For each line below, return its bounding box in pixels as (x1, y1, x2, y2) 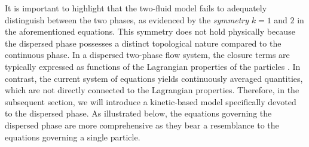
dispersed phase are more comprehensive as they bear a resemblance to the (5, 118, 279, 131)
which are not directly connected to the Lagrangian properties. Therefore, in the (5, 84, 299, 96)
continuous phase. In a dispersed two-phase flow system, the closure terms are (5, 48, 290, 61)
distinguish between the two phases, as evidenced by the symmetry (5, 13, 249, 26)
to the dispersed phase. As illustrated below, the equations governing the (5, 107, 272, 120)
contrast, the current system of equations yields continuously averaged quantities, (5, 72, 303, 84)
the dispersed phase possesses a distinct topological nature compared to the (5, 36, 282, 49)
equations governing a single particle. (5, 130, 140, 143)
